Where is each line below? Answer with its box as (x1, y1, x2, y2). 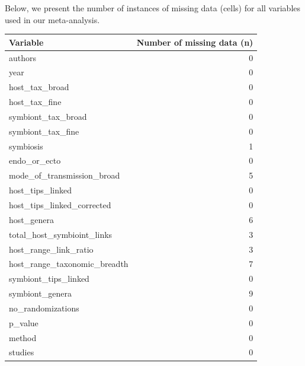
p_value (9, 316, 38, 329)
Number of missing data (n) (136, 36, 253, 48)
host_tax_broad (9, 81, 69, 93)
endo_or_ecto (9, 154, 61, 167)
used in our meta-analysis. (5, 13, 100, 26)
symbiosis (9, 139, 43, 152)
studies (9, 346, 34, 358)
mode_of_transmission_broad (9, 169, 120, 182)
